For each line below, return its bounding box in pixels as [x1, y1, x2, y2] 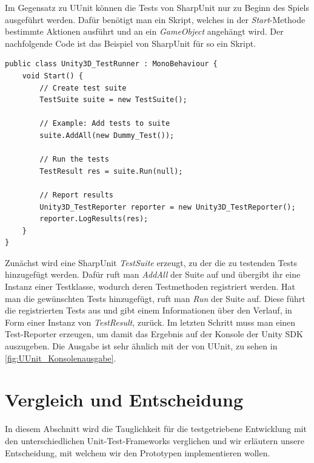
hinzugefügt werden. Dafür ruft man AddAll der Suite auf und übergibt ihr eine [5, 268, 301, 281]
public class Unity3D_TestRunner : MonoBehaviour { [5, 60, 218, 69]
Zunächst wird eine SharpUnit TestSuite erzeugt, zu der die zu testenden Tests [5, 256, 298, 269]
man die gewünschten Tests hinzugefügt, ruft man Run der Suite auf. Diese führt [5, 292, 306, 304]
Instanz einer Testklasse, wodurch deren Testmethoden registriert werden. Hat [5, 280, 296, 293]
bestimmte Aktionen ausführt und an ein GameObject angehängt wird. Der [5, 25, 284, 38]
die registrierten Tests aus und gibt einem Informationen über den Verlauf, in [5, 304, 292, 317]
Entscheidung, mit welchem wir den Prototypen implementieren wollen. [5, 446, 270, 459]
